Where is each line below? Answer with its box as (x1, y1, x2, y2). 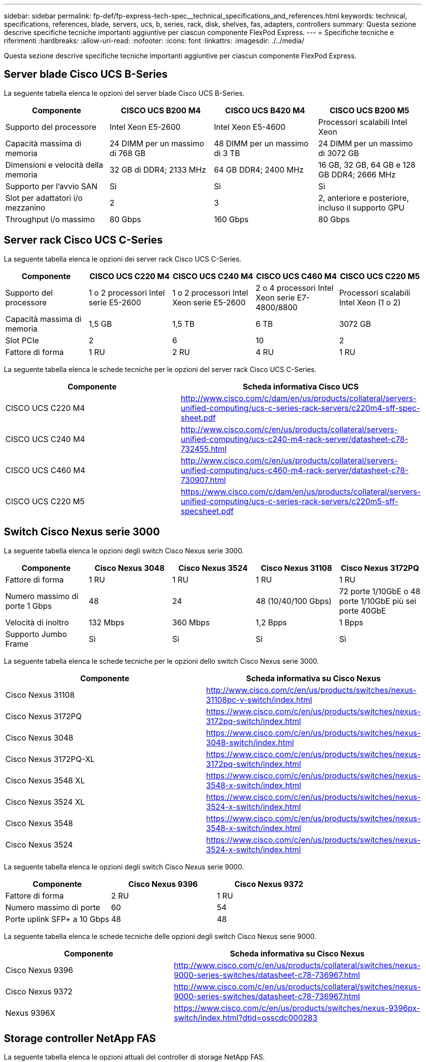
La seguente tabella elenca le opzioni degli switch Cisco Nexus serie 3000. (4, 546, 244, 555)
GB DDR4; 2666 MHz (318, 169, 396, 179)
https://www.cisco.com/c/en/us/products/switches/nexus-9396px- (174, 1003, 420, 1013)
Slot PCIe (5, 335, 39, 345)
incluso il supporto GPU (318, 202, 405, 212)
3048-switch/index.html (206, 737, 294, 747)
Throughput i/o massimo (5, 214, 95, 224)
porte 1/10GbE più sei (339, 596, 416, 606)
